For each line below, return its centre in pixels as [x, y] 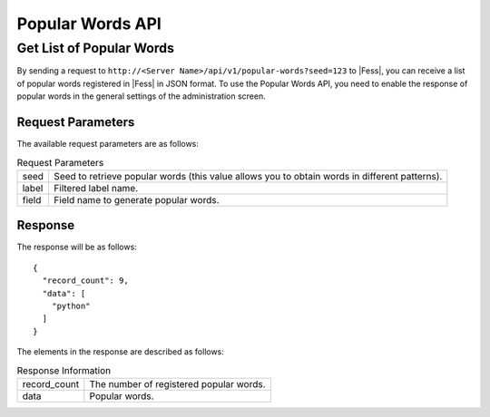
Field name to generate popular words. [137, 199]
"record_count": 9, [85, 281]
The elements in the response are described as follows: [120, 352]
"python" [71, 305]
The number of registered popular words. [178, 383]
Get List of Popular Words [96, 48]
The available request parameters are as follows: [108, 144]
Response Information [64, 370]
